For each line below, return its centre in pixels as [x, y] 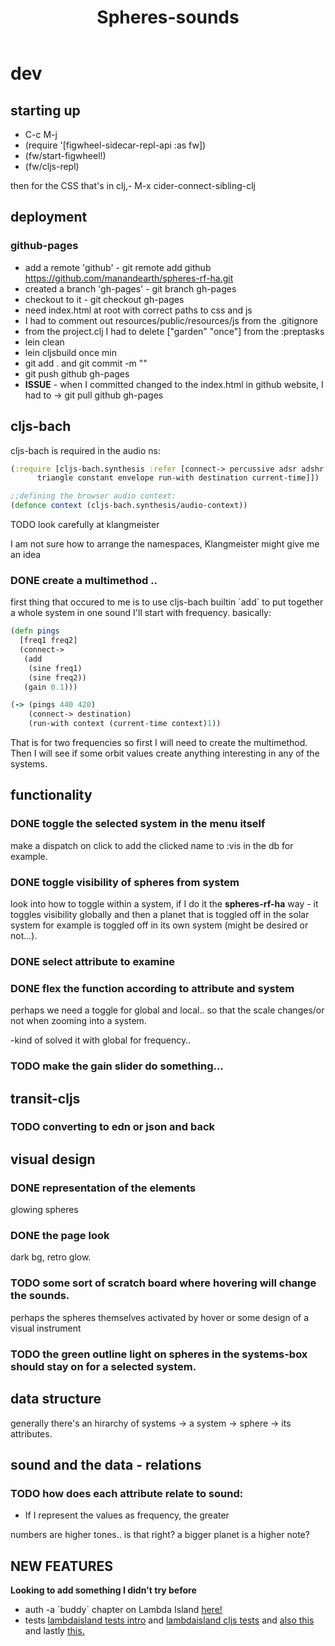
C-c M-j [41, 134]
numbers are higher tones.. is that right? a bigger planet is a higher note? [160, 1535]
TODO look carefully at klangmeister [85, 524]
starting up [45, 110]
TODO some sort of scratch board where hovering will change [163, 1283]
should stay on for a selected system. [103, 1366]
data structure [56, 1399]
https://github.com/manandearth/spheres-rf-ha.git [129, 278]
